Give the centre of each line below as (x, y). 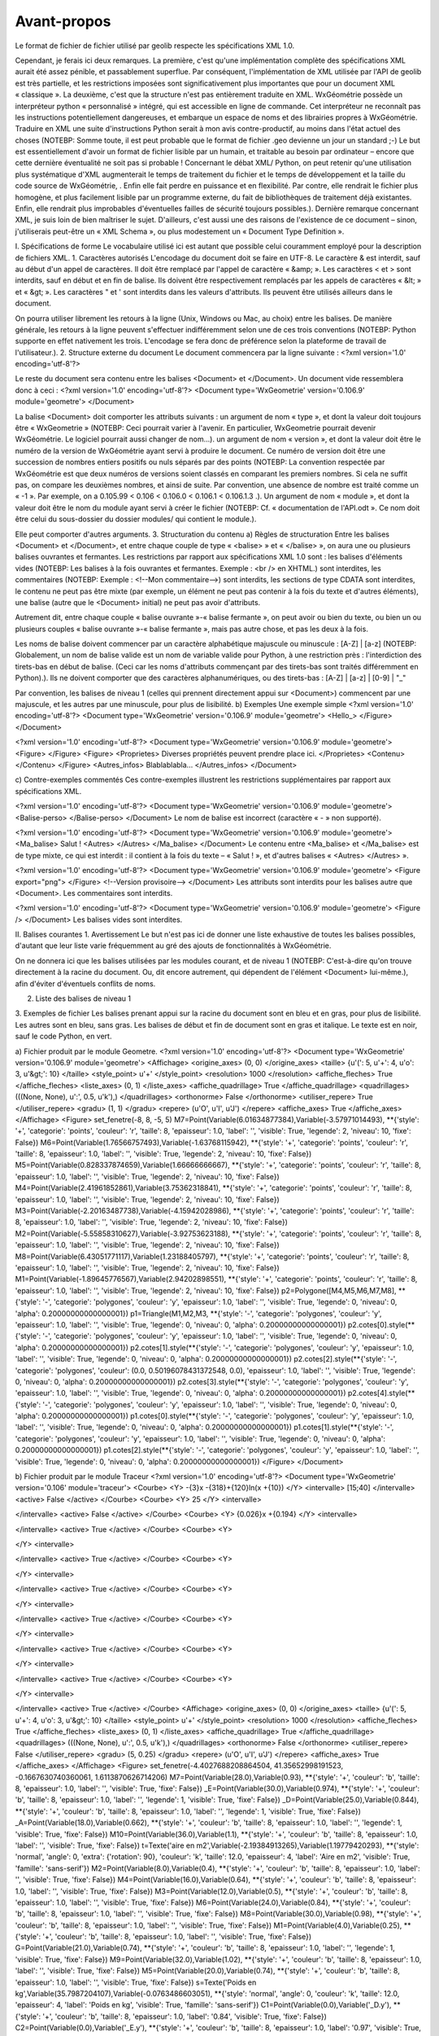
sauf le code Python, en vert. (63, 1036)
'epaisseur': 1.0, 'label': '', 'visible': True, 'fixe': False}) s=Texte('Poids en (136, 1982)
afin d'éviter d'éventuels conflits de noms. (85, 983)
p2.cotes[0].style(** (381, 1324)
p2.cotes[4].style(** (381, 1393)
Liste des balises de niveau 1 (83, 998)
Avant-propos (63, 21)
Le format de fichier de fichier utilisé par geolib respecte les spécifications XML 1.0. (155, 46)
